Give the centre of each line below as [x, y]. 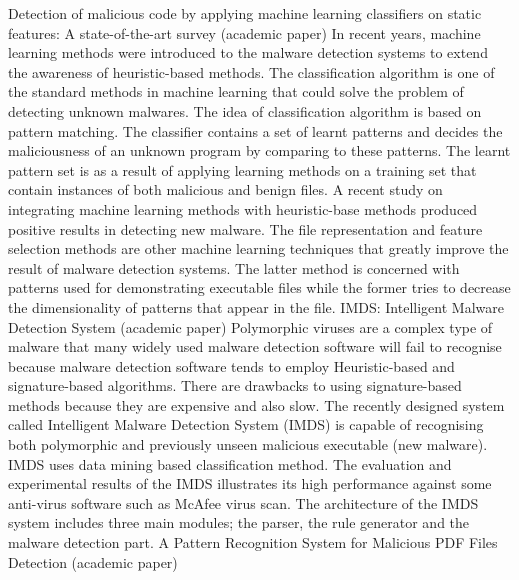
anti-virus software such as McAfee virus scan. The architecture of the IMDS [243, 502]
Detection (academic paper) [93, 561]
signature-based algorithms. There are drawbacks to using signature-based [235, 385]
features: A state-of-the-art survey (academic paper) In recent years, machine [244, 32]
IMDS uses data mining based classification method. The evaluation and [230, 463]
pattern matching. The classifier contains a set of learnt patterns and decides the [255, 130]
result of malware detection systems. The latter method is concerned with [234, 267]
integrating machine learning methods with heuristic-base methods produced [243, 208]
